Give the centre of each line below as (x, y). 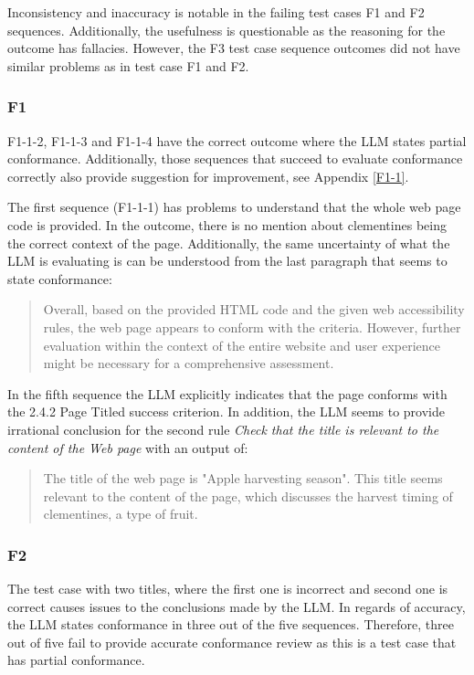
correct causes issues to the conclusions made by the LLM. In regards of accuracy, (237, 606)
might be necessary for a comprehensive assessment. (189, 363)
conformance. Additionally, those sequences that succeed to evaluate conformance (235, 158)
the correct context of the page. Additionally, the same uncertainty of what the (229, 243)
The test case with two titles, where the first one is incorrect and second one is (228, 589)
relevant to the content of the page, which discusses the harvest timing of (248, 496)
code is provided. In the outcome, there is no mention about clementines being (227, 224)
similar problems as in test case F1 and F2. (128, 65)
